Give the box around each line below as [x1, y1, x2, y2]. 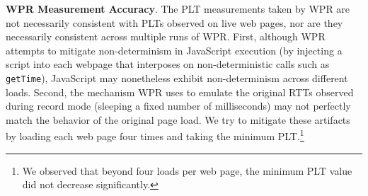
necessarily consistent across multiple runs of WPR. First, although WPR [6, 29, 326, 44]
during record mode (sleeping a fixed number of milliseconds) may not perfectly [6, 98, 351, 113]
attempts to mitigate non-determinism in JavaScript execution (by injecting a [6, 42, 343, 57]
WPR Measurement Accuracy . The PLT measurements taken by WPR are [6, 1, 350, 16]
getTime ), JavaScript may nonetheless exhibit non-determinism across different [6, 70, 348, 85]
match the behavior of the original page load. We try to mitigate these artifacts [6, 112, 350, 127]
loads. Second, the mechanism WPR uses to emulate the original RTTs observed [6, 84, 354, 99]
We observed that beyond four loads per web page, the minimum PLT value [22, 163, 352, 178]
